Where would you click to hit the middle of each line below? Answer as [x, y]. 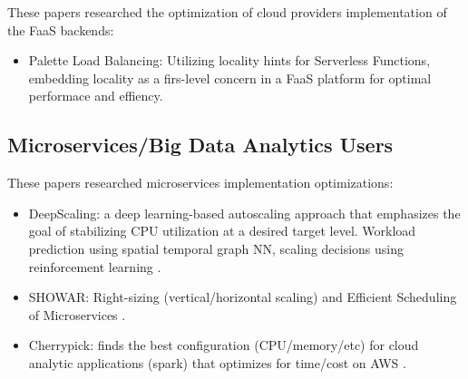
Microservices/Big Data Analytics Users [200, 145]
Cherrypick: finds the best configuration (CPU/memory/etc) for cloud [224, 345]
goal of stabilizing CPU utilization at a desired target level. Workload [222, 231]
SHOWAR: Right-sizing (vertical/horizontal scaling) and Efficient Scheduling [243, 297]
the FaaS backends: [61, 29]
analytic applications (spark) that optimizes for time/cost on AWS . [217, 362]
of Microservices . [77, 314]
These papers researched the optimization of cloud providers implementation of [227, 12]
